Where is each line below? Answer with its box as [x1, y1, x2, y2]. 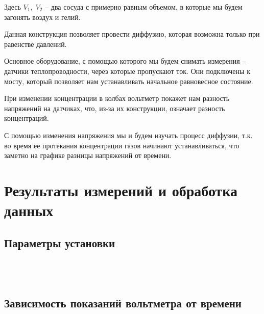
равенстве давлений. [4, 38, 67, 49]
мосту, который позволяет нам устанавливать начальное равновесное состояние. [4, 75, 253, 86]
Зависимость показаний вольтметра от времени [4, 295, 242, 310]
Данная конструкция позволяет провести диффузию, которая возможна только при [4, 29, 260, 39]
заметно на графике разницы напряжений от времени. [4, 150, 172, 161]
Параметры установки [4, 234, 115, 250]
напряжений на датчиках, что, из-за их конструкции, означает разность [4, 102, 225, 113]
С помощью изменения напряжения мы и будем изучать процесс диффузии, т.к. [4, 129, 253, 140]
